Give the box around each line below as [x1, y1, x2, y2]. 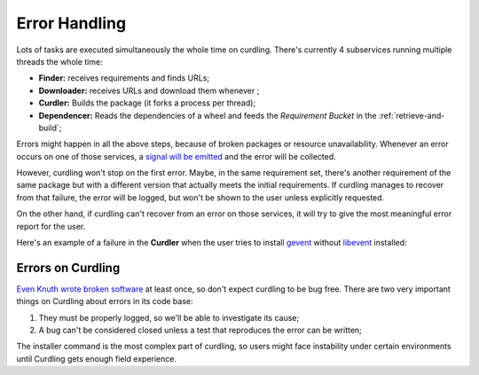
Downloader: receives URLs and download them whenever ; [38, 85, 260, 96]
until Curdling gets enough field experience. [16, 353, 177, 363]
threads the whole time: [16, 56, 103, 66]
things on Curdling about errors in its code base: [16, 296, 194, 307]
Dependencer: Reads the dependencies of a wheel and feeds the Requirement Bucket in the [38, 110, 377, 121]
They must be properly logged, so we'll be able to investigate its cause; [38, 312, 300, 323]
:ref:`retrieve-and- [378, 110, 445, 121]
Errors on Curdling [16, 260, 121, 275]
